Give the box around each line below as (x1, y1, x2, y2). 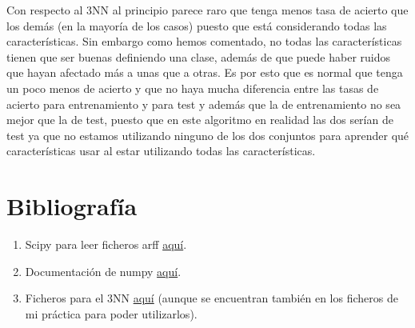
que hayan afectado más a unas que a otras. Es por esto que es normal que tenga (6, 64, 403, 81)
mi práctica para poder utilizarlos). (25, 305, 198, 322)
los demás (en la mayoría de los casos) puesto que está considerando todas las (6, 17, 387, 34)
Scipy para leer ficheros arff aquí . (25, 236, 187, 253)
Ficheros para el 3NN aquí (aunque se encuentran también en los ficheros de (25, 290, 398, 306)
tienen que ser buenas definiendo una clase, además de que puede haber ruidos (6, 48, 391, 65)
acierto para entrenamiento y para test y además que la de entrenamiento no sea (6, 95, 401, 112)
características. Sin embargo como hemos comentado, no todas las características (6, 33, 402, 50)
